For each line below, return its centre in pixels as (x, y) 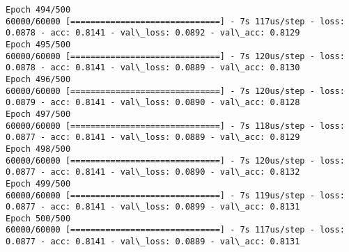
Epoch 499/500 (38, 183)
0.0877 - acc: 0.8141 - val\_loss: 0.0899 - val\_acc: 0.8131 (153, 207)
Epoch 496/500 (38, 79)
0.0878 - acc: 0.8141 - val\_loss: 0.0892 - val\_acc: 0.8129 (153, 33)
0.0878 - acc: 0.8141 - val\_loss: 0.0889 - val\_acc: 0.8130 (153, 68)
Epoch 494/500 (38, 10)
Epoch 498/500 (38, 149)
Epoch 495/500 (38, 44)
